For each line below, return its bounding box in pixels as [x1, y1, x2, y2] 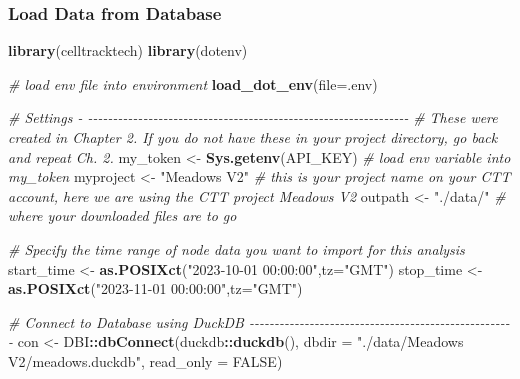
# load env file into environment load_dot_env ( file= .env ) [8, 73, 378, 94]
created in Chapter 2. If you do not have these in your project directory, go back [8, 127, 498, 147]
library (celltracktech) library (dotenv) [8, 40, 248, 61]
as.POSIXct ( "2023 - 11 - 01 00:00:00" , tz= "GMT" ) [8, 278, 303, 299]
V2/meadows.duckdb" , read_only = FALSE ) [8, 350, 283, 371]
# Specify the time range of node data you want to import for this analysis [8, 238, 465, 259]
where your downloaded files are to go [8, 205, 237, 226]
